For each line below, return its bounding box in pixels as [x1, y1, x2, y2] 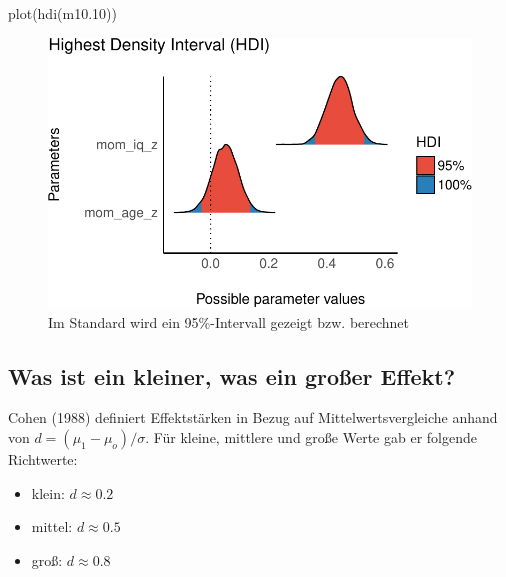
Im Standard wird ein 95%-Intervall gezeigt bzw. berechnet [48, 311, 410, 332]
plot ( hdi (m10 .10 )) [8, 3, 117, 23]
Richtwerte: [8, 448, 78, 469]
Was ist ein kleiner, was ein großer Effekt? [8, 360, 456, 391]
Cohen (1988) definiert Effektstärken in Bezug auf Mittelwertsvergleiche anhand [8, 407, 498, 428]
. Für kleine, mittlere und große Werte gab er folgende [145, 426, 477, 447]
